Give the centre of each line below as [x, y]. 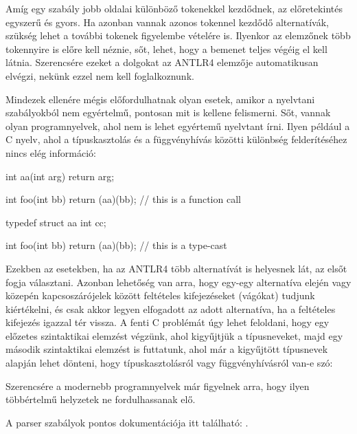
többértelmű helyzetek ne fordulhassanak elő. [101, 399]
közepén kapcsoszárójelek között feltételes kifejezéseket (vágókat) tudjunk [160, 295]
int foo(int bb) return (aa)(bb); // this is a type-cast [116, 245]
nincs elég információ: [51, 152]
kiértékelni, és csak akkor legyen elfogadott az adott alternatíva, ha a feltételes [171, 308]
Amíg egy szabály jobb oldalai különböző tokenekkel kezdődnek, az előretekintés [174, 8]
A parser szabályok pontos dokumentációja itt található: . [127, 422]
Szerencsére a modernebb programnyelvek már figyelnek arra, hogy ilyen [158, 386]
